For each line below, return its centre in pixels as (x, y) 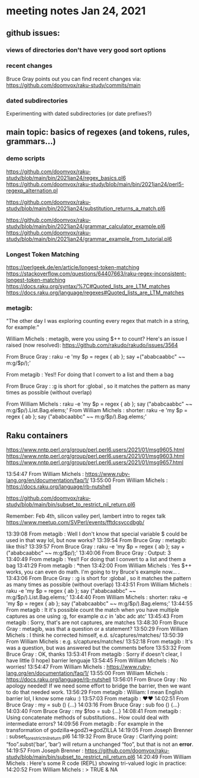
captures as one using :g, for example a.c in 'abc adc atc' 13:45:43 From (95, 616)
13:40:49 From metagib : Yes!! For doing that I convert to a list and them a (96, 559)
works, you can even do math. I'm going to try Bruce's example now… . (93, 572)
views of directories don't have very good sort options (86, 50)
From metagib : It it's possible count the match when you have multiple (93, 610)
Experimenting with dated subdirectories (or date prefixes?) (79, 114)
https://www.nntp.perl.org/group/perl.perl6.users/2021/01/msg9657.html (95, 462)
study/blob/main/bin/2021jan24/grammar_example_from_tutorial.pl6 (89, 239)
